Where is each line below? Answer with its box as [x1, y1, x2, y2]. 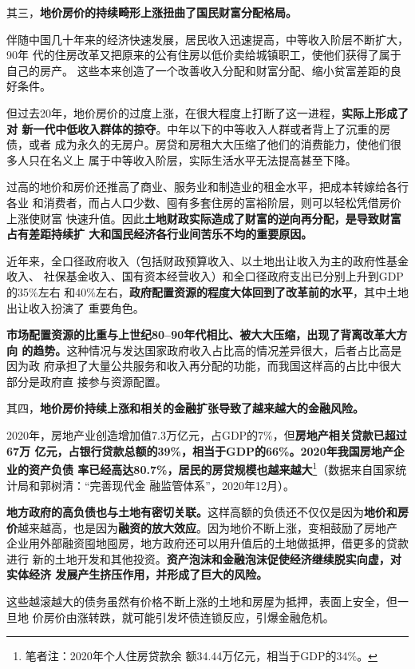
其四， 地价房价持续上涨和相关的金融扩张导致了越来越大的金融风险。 [6, 400, 364, 416]
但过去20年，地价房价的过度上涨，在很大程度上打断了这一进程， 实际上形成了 [6, 104, 409, 121]
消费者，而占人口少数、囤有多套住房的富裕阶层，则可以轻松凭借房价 [43, 193, 401, 210]
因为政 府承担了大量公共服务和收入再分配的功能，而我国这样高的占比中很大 [6, 357, 401, 374]
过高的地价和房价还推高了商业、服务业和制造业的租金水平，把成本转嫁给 [6, 178, 386, 195]
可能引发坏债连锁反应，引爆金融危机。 [132, 608, 334, 625]
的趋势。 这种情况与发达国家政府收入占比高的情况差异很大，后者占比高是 [22, 341, 402, 358]
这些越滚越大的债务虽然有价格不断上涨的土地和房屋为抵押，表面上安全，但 [6, 593, 397, 610]
